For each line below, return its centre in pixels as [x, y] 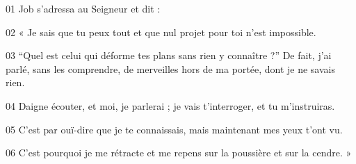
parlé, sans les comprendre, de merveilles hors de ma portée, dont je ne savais [170, 68]
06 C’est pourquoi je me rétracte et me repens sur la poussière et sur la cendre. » [179, 153]
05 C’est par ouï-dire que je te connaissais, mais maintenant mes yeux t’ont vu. [174, 129]
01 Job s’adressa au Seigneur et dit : [83, 8]
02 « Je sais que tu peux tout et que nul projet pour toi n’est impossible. [161, 32]
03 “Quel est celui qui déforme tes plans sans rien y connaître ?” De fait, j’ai [169, 55]
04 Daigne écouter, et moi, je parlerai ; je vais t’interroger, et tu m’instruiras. [170, 105]
